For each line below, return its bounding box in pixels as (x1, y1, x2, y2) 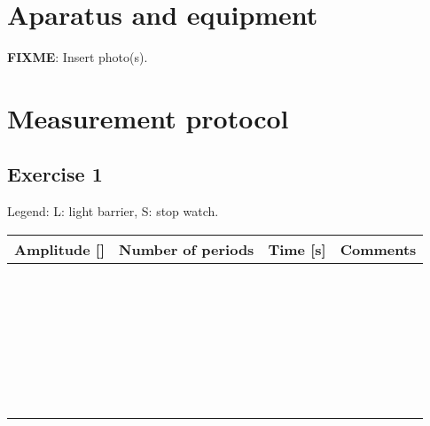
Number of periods (119, 238, 254, 259)
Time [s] (268, 238, 326, 259)
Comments (340, 238, 417, 259)
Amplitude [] (14, 238, 106, 259)
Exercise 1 (7, 160, 103, 188)
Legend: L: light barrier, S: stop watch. (7, 202, 219, 221)
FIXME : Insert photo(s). (7, 48, 148, 66)
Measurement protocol (7, 99, 289, 136)
